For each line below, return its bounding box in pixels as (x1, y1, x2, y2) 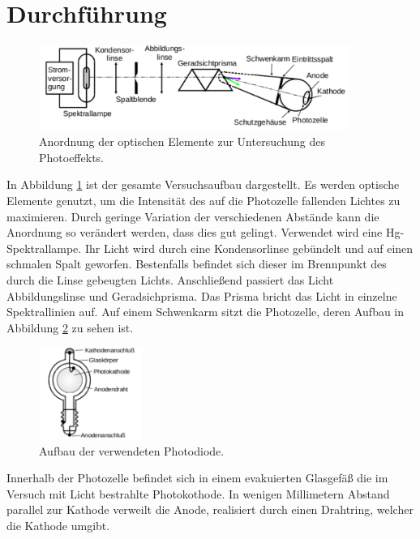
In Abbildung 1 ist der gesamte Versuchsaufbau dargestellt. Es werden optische (6, 176, 400, 193)
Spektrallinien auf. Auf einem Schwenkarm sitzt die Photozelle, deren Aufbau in (6, 303, 405, 320)
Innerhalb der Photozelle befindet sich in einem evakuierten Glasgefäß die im (6, 469, 388, 486)
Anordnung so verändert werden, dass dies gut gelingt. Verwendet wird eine (6, 224, 383, 241)
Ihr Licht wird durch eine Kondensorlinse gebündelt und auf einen (84, 239, 414, 256)
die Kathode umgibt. (6, 516, 110, 533)
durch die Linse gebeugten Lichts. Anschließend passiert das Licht (6, 271, 334, 288)
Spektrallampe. (6, 239, 82, 256)
